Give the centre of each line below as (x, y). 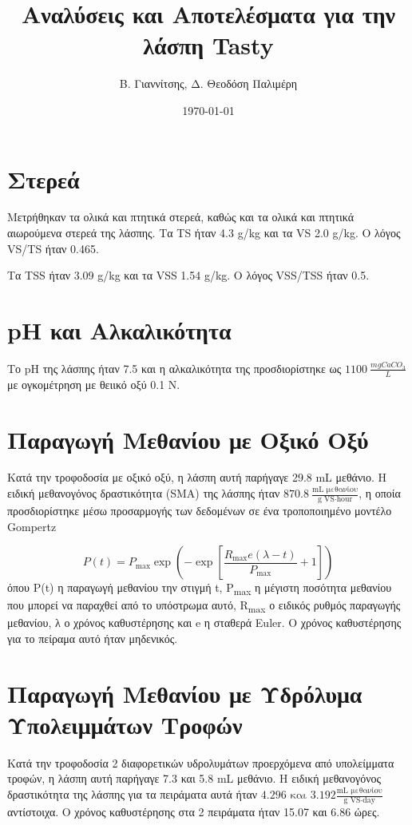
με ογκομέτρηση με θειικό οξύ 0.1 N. (94, 384)
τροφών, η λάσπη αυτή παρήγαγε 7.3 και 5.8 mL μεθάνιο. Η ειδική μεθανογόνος (194, 778)
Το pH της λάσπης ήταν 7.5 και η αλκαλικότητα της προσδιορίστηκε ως (174, 368)
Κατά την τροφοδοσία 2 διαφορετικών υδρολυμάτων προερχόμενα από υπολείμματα (201, 762)
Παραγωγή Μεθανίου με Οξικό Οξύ (188, 439)
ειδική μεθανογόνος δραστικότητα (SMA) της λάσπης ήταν (144, 493)
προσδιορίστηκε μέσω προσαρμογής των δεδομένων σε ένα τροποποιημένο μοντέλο (200, 510)
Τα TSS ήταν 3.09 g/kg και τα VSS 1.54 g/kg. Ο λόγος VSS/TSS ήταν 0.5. (188, 275)
